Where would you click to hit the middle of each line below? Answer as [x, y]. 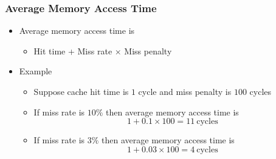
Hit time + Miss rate [73, 50]
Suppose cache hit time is [81, 91]
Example [36, 71]
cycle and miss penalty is [185, 91]
